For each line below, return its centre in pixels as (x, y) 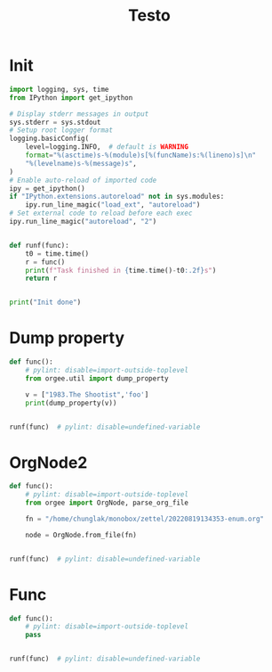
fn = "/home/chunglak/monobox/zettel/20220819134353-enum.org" (145, 519)
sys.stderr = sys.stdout (55, 122)
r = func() (45, 262)
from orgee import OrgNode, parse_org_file (107, 503)
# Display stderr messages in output (79, 114)
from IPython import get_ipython (71, 98)
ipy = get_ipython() (48, 188)
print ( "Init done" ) (45, 303)
